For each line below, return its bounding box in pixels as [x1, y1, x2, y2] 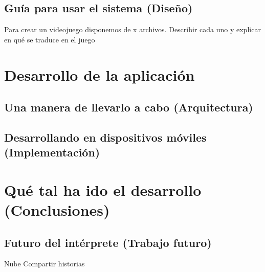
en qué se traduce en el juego [4, 34, 95, 44]
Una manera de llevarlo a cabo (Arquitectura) [4, 99, 253, 115]
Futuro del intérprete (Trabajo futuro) [4, 234, 212, 250]
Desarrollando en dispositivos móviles [4, 129, 207, 145]
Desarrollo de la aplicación [4, 64, 195, 85]
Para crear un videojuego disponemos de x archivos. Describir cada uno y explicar [4, 24, 261, 35]
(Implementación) [4, 144, 100, 160]
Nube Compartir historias [4, 258, 85, 269]
